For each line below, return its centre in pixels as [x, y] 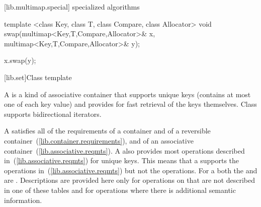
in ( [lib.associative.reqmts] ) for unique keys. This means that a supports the [122, 160]
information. [23, 200]
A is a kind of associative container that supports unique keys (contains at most [127, 94]
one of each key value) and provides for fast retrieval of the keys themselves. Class [130, 104]
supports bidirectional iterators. [53, 114]
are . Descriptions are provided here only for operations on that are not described [130, 180]
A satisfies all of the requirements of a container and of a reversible [107, 131]
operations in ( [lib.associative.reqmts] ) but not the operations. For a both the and [131, 170]
